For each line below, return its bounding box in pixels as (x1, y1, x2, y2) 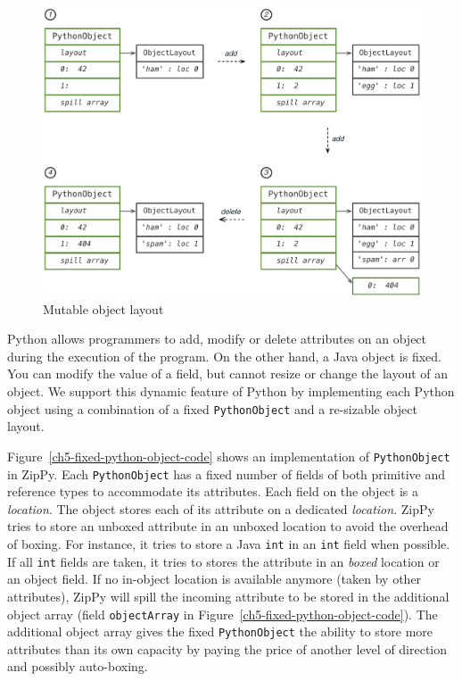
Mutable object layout (43, 299, 164, 318)
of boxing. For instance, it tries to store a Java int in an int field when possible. (7, 535, 450, 553)
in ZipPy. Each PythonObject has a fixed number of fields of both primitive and (7, 464, 446, 483)
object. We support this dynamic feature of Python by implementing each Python (7, 382, 455, 401)
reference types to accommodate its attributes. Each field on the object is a (7, 482, 419, 501)
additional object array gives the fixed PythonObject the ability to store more (7, 622, 433, 641)
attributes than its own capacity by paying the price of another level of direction (7, 639, 448, 658)
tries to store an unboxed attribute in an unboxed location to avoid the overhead (7, 517, 449, 536)
